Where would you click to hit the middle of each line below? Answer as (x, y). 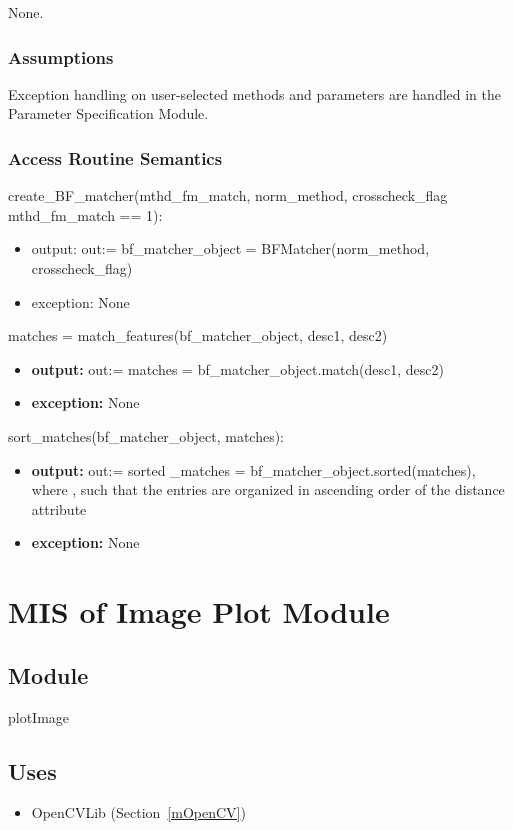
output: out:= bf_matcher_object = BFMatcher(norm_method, (230, 248)
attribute (59, 508)
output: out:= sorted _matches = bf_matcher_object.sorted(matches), (253, 469)
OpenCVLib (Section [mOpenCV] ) (138, 812)
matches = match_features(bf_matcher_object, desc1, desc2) (198, 335)
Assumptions (61, 56)
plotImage (39, 716)
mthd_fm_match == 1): (85, 214)
